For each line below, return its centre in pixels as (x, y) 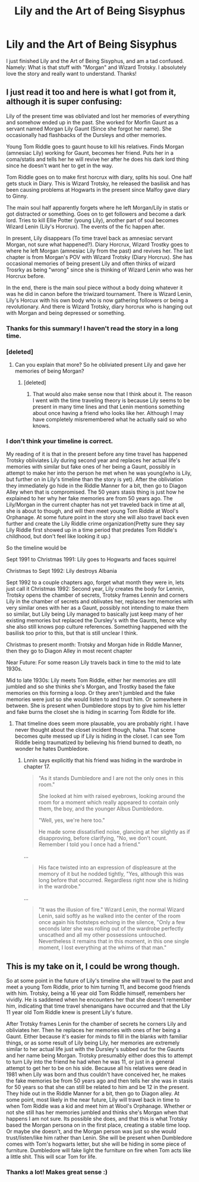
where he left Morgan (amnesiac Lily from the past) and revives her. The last (99, 251)
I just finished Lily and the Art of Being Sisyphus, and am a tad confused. (95, 61)
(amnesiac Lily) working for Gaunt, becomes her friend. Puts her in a (90, 152)
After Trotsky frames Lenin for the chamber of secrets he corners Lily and (97, 1024)
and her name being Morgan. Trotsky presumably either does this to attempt (99, 1056)
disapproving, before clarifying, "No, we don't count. (103, 838)
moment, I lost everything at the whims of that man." (102, 947)
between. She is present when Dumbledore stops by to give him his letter (96, 706)
